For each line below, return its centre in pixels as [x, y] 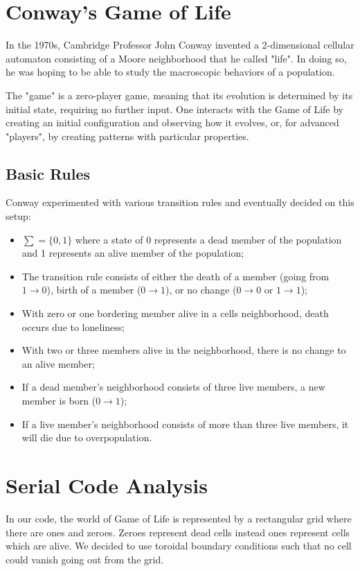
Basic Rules [48, 173]
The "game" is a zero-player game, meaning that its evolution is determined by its [179, 95]
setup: [18, 216]
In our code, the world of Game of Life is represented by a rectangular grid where [179, 518]
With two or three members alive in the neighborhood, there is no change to [184, 350]
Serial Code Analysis [107, 485]
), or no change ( [201, 290]
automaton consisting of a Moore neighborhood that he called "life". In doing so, [176, 58]
